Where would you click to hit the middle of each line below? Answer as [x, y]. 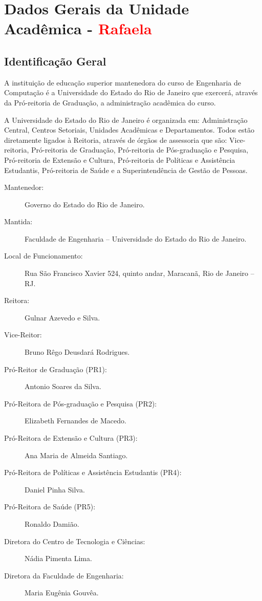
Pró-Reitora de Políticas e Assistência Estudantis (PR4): [93, 472]
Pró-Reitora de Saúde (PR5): [50, 507]
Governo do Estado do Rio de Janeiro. [85, 204]
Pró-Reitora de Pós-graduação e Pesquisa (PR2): [81, 403]
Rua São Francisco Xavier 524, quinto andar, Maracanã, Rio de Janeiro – [139, 273]
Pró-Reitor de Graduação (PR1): [56, 369]
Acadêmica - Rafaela [78, 28]
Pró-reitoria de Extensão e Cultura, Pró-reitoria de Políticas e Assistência [120, 159]
